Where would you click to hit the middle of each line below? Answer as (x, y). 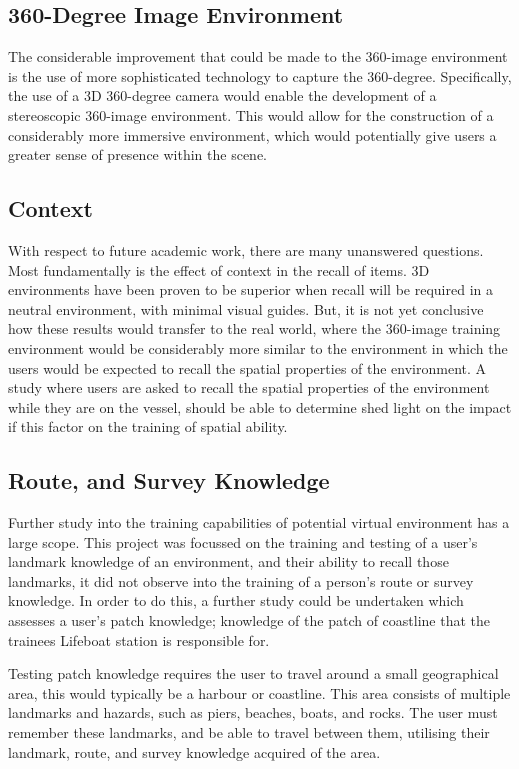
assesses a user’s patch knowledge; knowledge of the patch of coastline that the (249, 620)
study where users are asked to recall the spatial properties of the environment (249, 387)
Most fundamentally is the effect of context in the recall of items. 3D (219, 269)
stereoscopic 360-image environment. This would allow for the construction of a (251, 114)
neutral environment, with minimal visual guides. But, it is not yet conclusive (246, 308)
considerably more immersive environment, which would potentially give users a (252, 134)
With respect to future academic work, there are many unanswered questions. (246, 249)
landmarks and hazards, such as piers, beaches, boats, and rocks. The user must (253, 712)
